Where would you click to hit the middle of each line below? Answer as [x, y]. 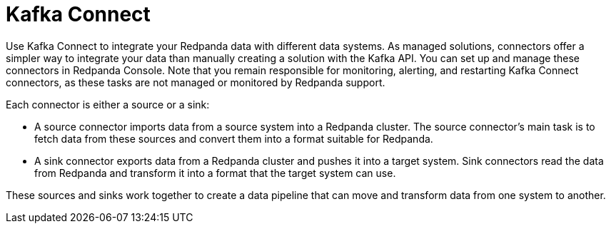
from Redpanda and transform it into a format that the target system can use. [215, 173]
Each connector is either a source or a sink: [108, 104]
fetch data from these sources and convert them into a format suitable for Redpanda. [234, 138]
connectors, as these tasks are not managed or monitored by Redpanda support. [196, 82]
